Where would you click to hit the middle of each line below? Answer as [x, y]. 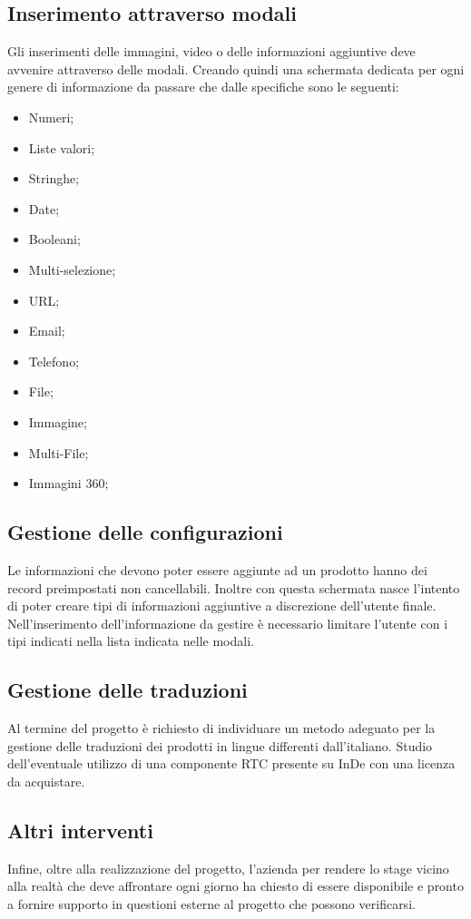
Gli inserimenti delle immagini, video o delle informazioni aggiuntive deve [211, 51]
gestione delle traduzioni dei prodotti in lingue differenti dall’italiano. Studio [220, 745]
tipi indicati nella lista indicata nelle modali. [131, 641]
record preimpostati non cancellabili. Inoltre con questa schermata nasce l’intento [234, 587]
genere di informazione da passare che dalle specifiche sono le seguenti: [203, 87]
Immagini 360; [69, 483]
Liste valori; [62, 147]
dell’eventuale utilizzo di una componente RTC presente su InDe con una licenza [231, 763]
